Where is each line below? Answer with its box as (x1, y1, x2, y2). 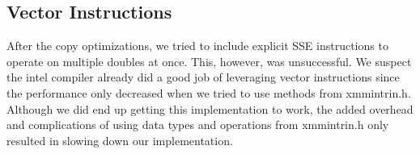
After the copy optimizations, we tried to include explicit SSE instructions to (6, 37, 388, 54)
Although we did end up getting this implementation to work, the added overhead (6, 100, 414, 117)
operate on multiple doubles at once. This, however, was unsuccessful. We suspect (6, 52, 412, 69)
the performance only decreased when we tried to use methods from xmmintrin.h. (6, 84, 411, 101)
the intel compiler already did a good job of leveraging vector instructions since (6, 69, 400, 85)
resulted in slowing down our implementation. (6, 131, 233, 148)
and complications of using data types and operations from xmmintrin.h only (6, 116, 389, 133)
